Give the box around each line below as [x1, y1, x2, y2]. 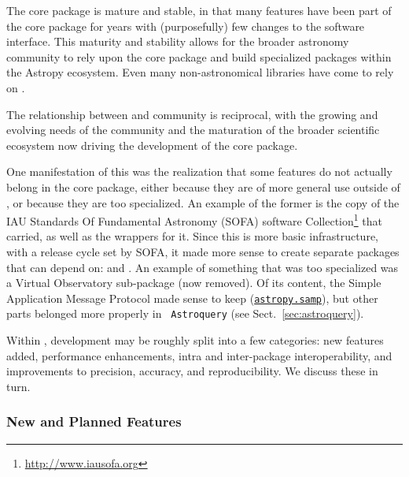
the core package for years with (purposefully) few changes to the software [6, 17, 365, 34]
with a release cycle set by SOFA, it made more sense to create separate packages [6, 243, 400, 259]
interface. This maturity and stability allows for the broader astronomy [6, 33, 349, 50]
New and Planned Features [6, 412, 182, 431]
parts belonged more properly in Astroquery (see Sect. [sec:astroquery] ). [6, 305, 364, 322]
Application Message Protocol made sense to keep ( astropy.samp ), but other [6, 289, 378, 306]
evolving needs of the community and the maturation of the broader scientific [6, 121, 380, 138]
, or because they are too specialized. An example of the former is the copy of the [6, 194, 400, 211]
